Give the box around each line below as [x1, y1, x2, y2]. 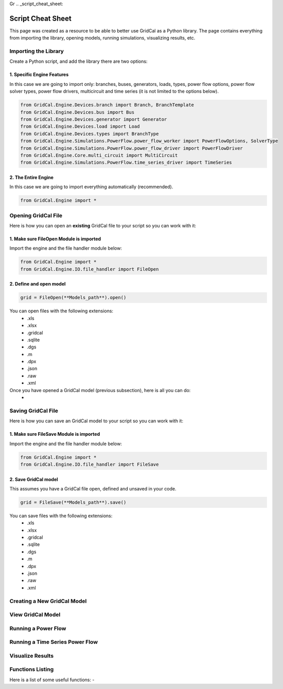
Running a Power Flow [9, 625, 66, 632]
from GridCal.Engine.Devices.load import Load [20, 123, 140, 130]
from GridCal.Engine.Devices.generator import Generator [20, 116, 167, 122]
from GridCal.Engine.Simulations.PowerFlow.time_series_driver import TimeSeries [20, 160, 233, 166]
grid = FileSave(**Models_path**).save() [20, 499, 127, 505]
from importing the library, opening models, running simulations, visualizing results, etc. [9, 35, 196, 41]
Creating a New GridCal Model [9, 597, 87, 605]
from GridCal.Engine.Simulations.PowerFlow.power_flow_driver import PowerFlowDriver [20, 145, 243, 151]
